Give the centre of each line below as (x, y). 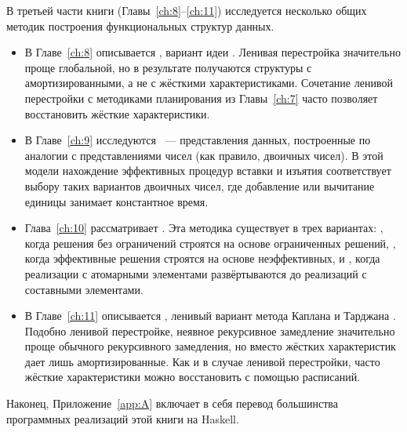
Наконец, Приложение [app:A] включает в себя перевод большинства (172, 403)
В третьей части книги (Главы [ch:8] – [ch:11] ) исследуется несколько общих (187, 10)
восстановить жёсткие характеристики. (117, 113)
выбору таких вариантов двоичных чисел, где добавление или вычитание (200, 185)
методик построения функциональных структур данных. (140, 25)
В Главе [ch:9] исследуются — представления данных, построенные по (198, 140)
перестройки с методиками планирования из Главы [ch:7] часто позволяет (201, 98)
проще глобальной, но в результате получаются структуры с (168, 67)
